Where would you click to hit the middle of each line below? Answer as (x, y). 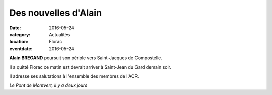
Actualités (59, 34)
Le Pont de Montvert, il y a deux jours (48, 85)
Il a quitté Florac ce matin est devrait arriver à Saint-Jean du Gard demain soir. (90, 67)
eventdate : (21, 49)
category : (20, 34)
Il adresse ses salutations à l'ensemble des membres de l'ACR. (74, 76)
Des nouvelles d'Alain (56, 13)
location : (19, 42)
